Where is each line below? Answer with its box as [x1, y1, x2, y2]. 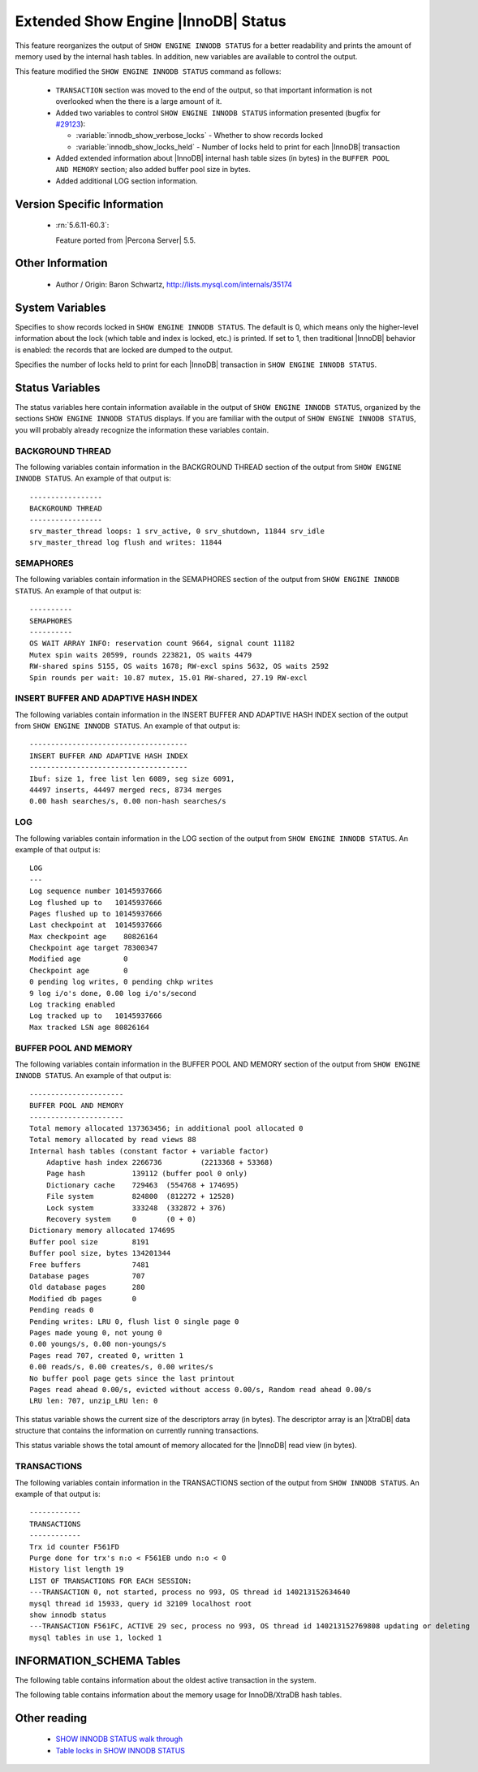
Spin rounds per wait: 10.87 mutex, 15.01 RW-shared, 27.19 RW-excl [29, 673, 308, 682]
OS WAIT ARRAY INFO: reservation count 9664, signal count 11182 [29, 639, 295, 649]
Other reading [15, 1711, 88, 1725]
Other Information [15, 257, 109, 270]
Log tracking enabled [29, 1000, 115, 1010]
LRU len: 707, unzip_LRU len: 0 [29, 1396, 158, 1406]
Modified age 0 [29, 955, 128, 964]
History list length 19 [29, 1565, 124, 1574]
